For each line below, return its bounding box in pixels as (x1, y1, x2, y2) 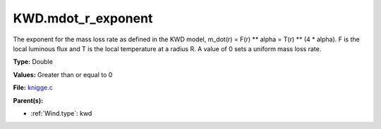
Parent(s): (13, 96, 44, 104)
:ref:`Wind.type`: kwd (30, 109, 92, 117)
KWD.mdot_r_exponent (13, 11, 153, 26)
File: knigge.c (13, 83, 53, 92)
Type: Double (13, 57, 53, 66)
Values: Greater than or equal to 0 (13, 70, 113, 79)
